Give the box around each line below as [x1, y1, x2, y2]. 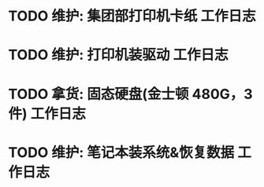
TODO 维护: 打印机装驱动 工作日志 [8, 46, 229, 64]
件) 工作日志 [8, 104, 87, 123]
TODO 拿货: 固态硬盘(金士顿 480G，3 [8, 85, 254, 103]
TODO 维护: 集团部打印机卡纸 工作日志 [8, 7, 256, 25]
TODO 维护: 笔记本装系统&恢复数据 [8, 143, 235, 161]
